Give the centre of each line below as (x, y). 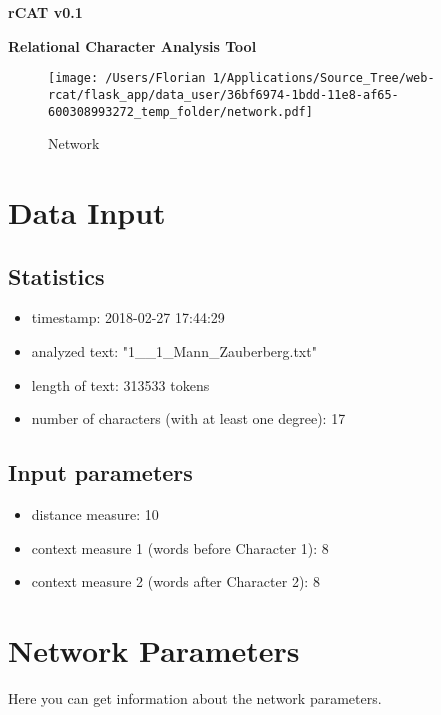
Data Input (87, 211)
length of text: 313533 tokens (120, 384)
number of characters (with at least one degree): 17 (188, 418)
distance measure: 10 (95, 513)
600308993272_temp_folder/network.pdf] (180, 111)
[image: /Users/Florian (127, 78)
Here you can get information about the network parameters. (195, 697)
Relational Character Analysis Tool (132, 45)
